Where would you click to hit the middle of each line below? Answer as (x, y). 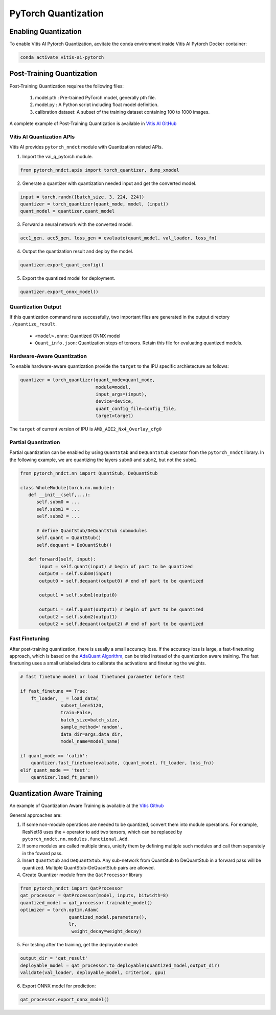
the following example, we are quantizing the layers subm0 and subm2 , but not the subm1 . (103, 460)
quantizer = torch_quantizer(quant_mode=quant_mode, (88, 380)
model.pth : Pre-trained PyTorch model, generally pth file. (95, 97)
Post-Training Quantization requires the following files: (67, 86)
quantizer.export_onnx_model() (60, 292)
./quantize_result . (33, 324)
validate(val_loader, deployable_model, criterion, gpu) (93, 973)
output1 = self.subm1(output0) (78, 595)
